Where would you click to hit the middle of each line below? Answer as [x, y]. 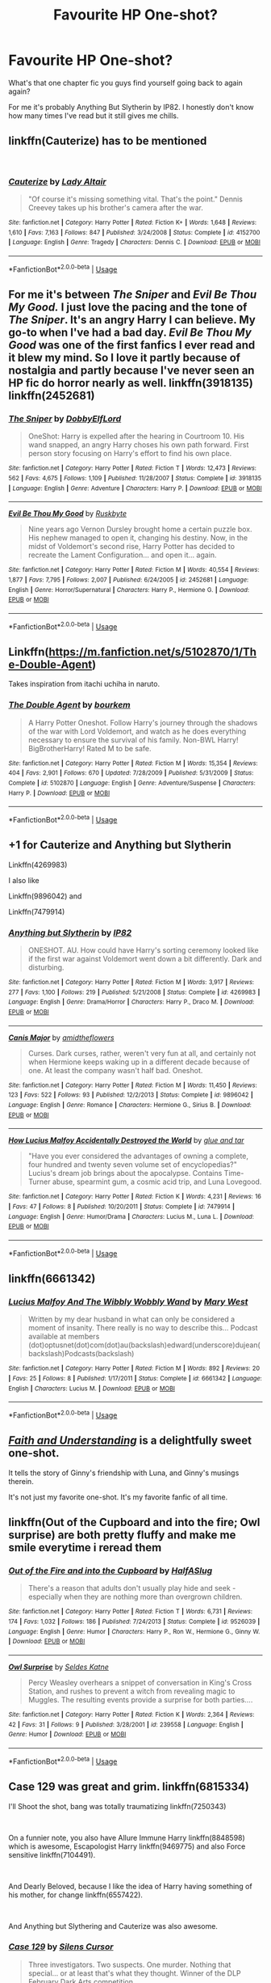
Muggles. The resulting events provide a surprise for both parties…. [140, 1700]
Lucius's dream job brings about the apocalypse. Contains [125, 1173]
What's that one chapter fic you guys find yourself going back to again [126, 82]
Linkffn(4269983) [38, 865]
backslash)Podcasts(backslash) [81, 1354]
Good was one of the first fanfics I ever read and [132, 345]
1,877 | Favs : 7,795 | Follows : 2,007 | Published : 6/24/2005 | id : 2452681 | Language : [129, 580]
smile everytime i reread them [85, 1548]
